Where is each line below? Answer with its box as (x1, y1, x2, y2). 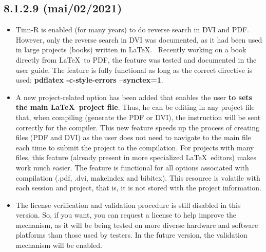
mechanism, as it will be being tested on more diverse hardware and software (15, 219, 258, 230)
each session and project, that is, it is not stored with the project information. (15, 182, 261, 193)
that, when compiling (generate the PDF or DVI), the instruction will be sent (15, 111, 261, 122)
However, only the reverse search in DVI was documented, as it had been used (15, 34, 262, 45)
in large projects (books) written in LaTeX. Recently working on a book (15, 44, 246, 55)
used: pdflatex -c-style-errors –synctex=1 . (15, 74, 163, 85)
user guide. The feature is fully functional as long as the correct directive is (15, 64, 253, 75)
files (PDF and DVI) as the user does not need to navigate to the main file (15, 132, 251, 143)
